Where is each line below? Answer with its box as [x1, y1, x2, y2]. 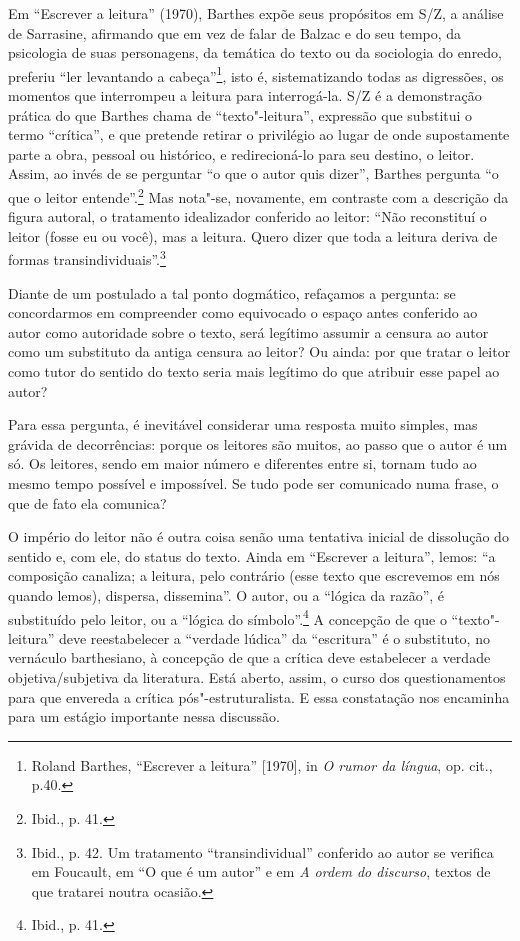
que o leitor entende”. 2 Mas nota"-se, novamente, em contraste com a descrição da [8, 184, 509, 207]
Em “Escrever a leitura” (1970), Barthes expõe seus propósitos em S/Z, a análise [8, 3, 504, 23]
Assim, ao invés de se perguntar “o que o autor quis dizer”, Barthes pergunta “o [8, 163, 499, 184]
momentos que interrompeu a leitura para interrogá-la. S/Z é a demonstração [8, 85, 482, 106]
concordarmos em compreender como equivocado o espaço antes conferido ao [8, 302, 478, 323]
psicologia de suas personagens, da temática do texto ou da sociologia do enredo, [8, 42, 503, 63]
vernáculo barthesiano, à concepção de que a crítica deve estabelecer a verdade [8, 647, 491, 668]
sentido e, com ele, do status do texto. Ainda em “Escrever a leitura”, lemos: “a [8, 545, 496, 566]
